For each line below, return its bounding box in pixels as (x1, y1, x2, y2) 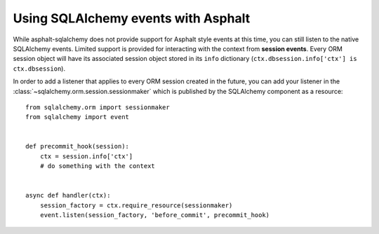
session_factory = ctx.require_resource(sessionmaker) (39, 201, 233, 209)
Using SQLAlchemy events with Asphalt (13, 11, 251, 26)
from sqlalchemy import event (25, 113, 130, 121)
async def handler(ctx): (25, 191, 111, 200)
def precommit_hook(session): (25, 142, 130, 151)
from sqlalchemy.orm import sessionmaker (25, 103, 170, 111)
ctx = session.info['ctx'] (39, 152, 133, 160)
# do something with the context (39, 162, 156, 170)
